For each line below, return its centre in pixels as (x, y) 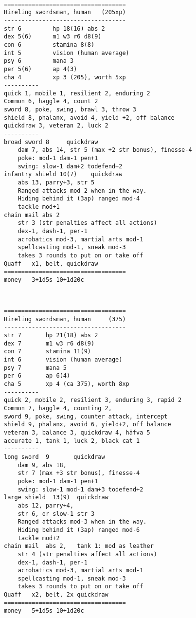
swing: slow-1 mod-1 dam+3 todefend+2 (80, 489)
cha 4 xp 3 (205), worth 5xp (65, 77)
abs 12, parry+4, (46, 505)
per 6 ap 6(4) (37, 376)
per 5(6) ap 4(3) (41, 69)
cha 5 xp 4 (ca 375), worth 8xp (67, 384)
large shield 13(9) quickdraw (56, 498)
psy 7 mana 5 (35, 368)
